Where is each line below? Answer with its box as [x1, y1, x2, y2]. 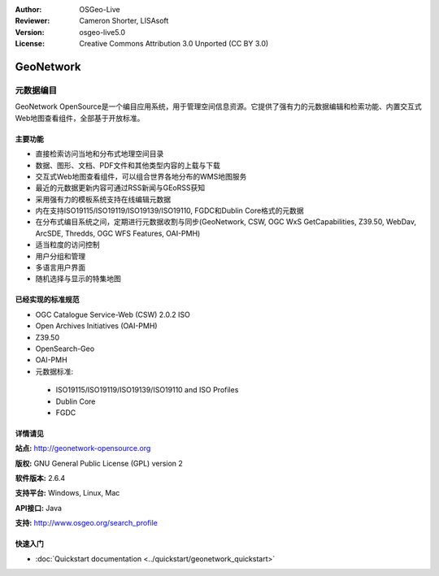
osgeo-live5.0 [79, 27, 126, 37]
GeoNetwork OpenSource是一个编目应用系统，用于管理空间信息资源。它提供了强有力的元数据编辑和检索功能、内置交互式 [15, 102, 422, 111]
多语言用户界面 [35, 262, 85, 272]
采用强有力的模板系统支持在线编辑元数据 [35, 194, 171, 204]
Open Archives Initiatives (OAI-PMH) [35, 321, 158, 331]
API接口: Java [15, 503, 63, 513]
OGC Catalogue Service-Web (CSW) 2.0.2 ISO [35, 310, 191, 319]
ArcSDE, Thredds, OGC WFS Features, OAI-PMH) [35, 228, 201, 238]
